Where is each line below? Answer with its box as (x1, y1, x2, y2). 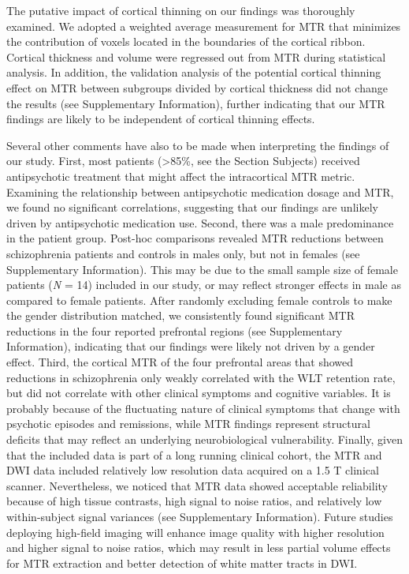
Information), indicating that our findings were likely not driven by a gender (6, 338, 375, 355)
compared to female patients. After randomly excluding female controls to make (6, 291, 392, 308)
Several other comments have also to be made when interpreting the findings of (6, 137, 389, 153)
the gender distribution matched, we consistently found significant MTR (6, 307, 355, 324)
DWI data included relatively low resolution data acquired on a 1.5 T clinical (6, 462, 379, 478)
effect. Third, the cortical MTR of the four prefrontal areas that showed (6, 354, 354, 370)
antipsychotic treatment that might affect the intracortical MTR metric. (6, 167, 355, 184)
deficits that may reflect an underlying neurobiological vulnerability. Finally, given (6, 431, 403, 448)
